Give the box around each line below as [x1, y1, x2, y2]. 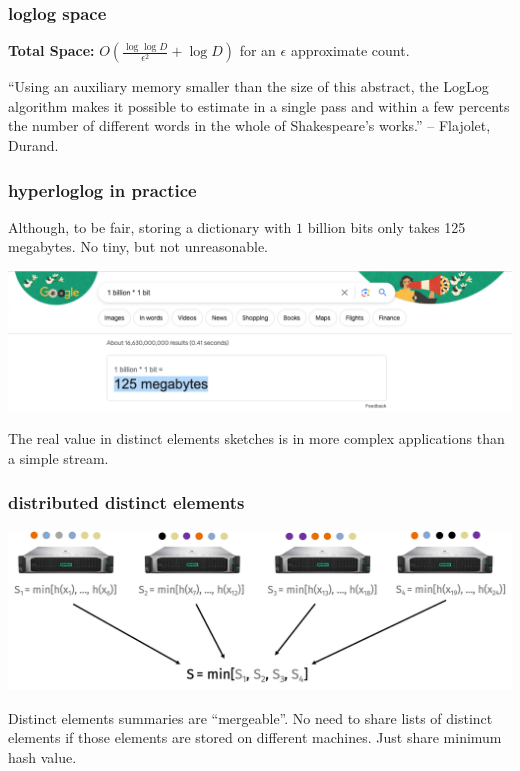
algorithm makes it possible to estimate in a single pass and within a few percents [8, 95, 510, 116]
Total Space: [8, 40, 95, 61]
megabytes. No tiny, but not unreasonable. [8, 236, 268, 257]
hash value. [8, 747, 77, 768]
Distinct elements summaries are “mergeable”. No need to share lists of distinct [8, 707, 493, 728]
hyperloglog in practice [8, 177, 197, 202]
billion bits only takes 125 [307, 216, 466, 237]
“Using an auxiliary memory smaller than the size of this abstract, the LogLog [8, 76, 489, 97]
